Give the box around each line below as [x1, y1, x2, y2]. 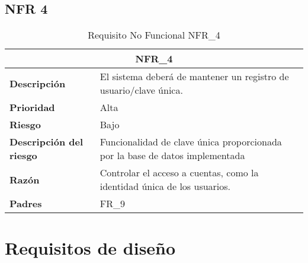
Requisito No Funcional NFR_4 [88, 28, 220, 42]
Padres [9, 197, 42, 211]
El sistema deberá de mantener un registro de [100, 69, 289, 84]
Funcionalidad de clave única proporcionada [100, 135, 282, 149]
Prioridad [9, 100, 55, 115]
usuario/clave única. [100, 83, 183, 97]
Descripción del [9, 135, 84, 149]
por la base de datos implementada [100, 148, 245, 163]
